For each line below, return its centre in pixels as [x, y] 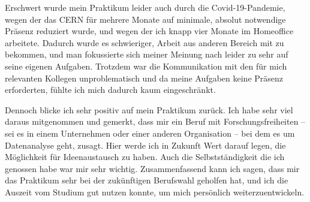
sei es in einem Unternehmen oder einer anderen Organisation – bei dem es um [150, 133]
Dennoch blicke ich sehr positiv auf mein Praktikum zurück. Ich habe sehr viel [149, 109]
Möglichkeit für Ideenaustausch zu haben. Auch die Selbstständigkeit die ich [145, 157]
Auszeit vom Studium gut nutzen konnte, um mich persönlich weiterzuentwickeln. [155, 192]
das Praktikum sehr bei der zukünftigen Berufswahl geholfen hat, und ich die [147, 180]
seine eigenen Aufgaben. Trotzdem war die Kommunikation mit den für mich [146, 66]
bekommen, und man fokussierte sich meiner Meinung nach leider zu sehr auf [147, 54]
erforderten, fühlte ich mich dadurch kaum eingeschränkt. [110, 90]
